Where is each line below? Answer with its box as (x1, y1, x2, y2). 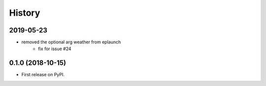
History (9, 7, 40, 18)
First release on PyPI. (21, 72, 65, 78)
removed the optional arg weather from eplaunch (21, 39, 121, 45)
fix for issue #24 (38, 46, 71, 52)
